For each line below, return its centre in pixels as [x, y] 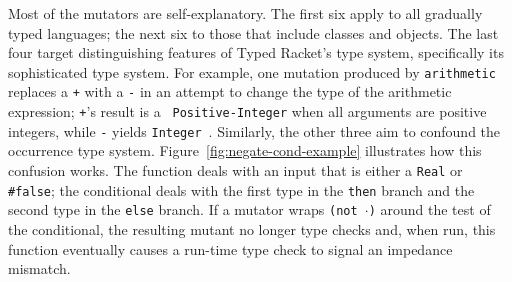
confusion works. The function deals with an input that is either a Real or [235, 170]
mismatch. [39, 268]
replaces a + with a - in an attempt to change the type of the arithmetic [230, 91]
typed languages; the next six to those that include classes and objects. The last [253, 32]
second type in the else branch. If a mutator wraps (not [183, 209]
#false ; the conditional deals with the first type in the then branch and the [241, 189]
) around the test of [429, 209]
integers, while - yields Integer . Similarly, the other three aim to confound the [254, 130]
